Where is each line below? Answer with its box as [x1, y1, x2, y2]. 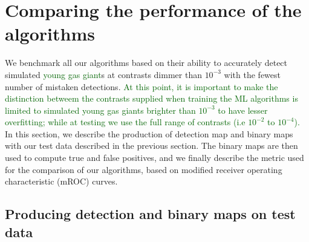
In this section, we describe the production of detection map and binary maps [5, 127, 293, 140]
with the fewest [224, 68, 281, 80]
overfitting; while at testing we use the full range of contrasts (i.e [5, 116, 246, 128]
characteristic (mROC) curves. [5, 175, 118, 188]
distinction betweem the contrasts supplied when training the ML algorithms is [5, 92, 298, 105]
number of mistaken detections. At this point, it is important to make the [5, 80, 278, 93]
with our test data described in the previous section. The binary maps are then [5, 139, 298, 152]
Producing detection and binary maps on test [5, 204, 296, 223]
